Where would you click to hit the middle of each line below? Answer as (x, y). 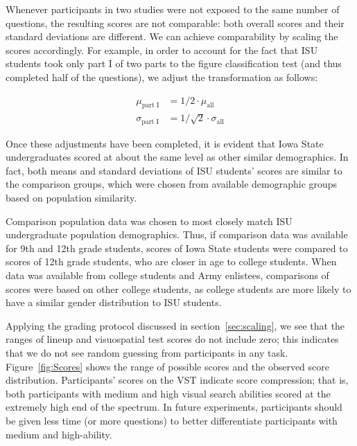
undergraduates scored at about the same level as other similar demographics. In (177, 157)
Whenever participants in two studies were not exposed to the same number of (173, 9)
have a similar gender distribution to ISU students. (114, 302)
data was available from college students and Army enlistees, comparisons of (167, 275)
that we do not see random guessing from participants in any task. (147, 352)
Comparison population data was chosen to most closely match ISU (149, 221)
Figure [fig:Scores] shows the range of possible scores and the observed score (167, 366)
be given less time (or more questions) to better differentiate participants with (172, 420)
